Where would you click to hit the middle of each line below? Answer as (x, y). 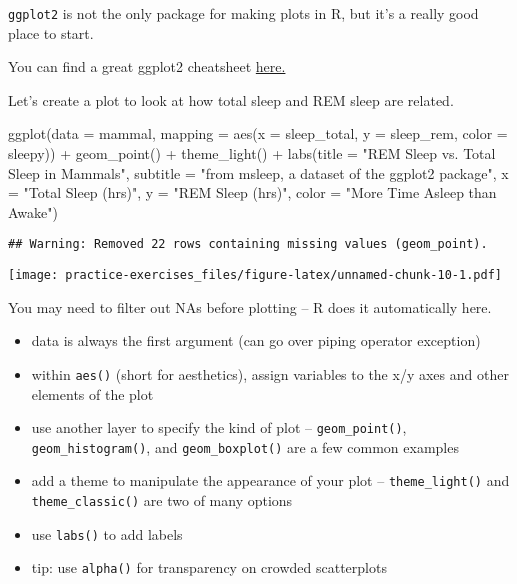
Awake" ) (33, 211)
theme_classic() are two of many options (162, 500)
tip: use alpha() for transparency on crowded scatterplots (209, 567)
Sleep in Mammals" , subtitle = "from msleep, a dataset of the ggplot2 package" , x (258, 172)
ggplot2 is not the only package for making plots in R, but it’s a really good (243, 13)
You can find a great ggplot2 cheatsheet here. (147, 66)
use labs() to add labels (107, 533)
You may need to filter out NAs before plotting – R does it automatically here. (250, 306)
